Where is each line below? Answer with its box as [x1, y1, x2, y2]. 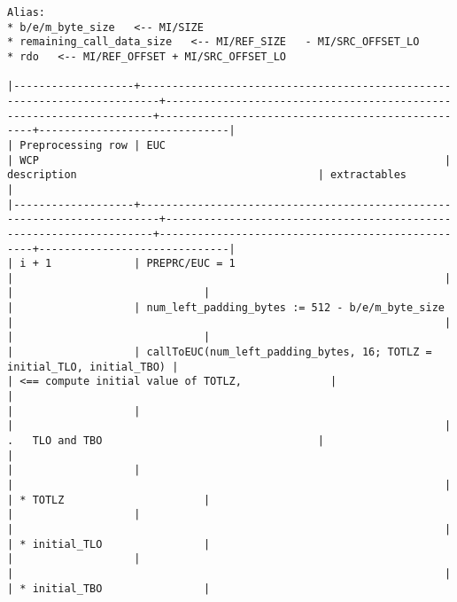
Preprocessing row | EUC [19, 138, 166, 152]
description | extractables [7, 168, 407, 182]
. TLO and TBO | [7, 434, 324, 448]
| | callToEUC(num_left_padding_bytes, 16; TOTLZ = [7, 346, 432, 359]
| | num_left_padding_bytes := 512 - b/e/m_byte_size [7, 301, 445, 315]
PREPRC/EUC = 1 [146, 257, 236, 270]
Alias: [7, 6, 45, 19]
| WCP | [7, 153, 452, 167]
